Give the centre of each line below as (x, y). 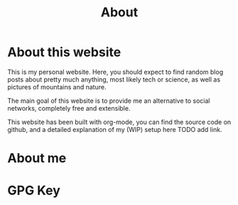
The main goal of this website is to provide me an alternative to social (109, 101)
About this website (64, 52)
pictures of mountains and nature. (57, 87)
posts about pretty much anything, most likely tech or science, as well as (114, 79)
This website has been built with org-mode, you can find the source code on (119, 122)
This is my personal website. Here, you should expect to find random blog (115, 72)
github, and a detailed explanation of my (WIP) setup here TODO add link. (115, 129)
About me (37, 159)
